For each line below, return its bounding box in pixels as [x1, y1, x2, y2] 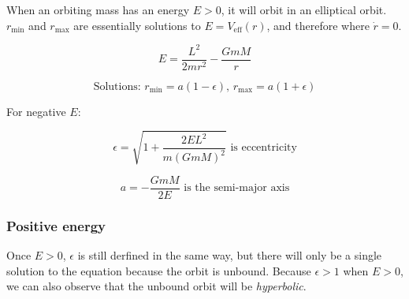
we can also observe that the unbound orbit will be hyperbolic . [6, 278, 307, 294]
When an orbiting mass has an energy [6, 2, 190, 17]
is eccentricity [230, 142, 297, 154]
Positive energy [6, 215, 106, 235]
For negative [6, 103, 66, 119]
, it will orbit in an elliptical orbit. [221, 2, 387, 17]
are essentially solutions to [73, 17, 201, 33]
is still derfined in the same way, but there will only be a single [77, 247, 382, 263]
